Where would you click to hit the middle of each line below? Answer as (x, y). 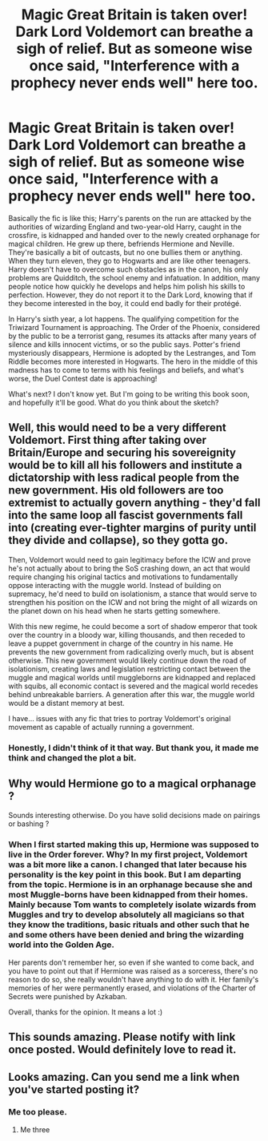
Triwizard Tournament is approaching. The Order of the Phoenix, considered (134, 327)
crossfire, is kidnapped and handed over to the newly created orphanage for (134, 235)
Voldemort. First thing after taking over (107, 440)
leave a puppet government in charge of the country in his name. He (121, 643)
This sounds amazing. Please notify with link (122, 1037)
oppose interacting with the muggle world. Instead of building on (115, 585)
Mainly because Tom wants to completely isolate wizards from (132, 905)
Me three (35, 1129)
